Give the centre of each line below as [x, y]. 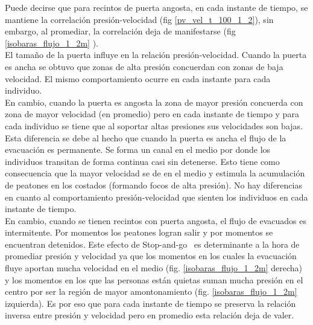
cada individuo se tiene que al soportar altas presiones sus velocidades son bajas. [154, 125]
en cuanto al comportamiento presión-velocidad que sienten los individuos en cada [156, 197]
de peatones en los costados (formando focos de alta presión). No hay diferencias [153, 185]
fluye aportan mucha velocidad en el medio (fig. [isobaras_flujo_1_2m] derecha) [154, 268]
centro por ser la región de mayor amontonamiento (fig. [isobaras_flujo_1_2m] [151, 291]
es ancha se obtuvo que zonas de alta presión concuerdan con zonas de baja [144, 66]
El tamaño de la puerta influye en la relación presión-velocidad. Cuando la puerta [156, 55]
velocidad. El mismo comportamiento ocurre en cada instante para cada [138, 78]
